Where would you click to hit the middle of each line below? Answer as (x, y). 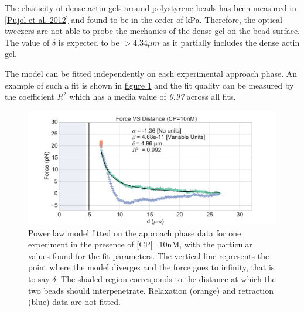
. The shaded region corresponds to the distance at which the (166, 278)
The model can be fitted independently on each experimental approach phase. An (151, 73)
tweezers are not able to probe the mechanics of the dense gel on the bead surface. (152, 31)
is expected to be (89, 42)
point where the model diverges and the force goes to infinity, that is (151, 267)
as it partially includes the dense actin (231, 42)
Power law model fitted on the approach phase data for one (135, 233)
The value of (27, 42)
